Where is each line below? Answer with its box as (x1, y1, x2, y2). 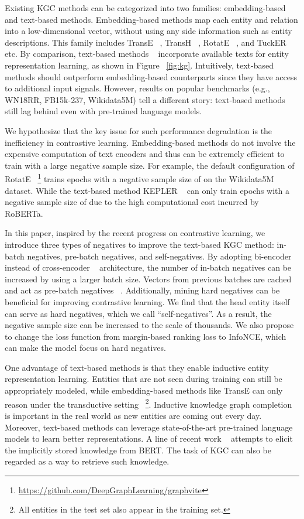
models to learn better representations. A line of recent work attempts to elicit (5, 432, 293, 445)
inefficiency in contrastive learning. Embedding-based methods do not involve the (5, 136, 296, 148)
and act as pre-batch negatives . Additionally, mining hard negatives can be (5, 284, 280, 296)
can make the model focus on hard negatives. (5, 342, 166, 354)
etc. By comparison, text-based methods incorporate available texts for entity (5, 47, 289, 60)
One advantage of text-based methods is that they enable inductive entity (5, 361, 269, 373)
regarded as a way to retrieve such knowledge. (5, 455, 170, 467)
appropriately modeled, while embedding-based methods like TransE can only (5, 384, 283, 397)
